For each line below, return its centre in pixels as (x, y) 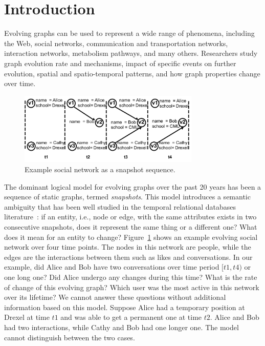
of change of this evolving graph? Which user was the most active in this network (132, 287)
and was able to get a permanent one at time (131, 317)
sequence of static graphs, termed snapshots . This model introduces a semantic (127, 197)
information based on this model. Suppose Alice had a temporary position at (125, 307)
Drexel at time (27, 317)
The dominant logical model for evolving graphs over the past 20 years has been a (133, 186)
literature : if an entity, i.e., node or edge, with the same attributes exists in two (130, 217)
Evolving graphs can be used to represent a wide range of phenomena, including (129, 33)
